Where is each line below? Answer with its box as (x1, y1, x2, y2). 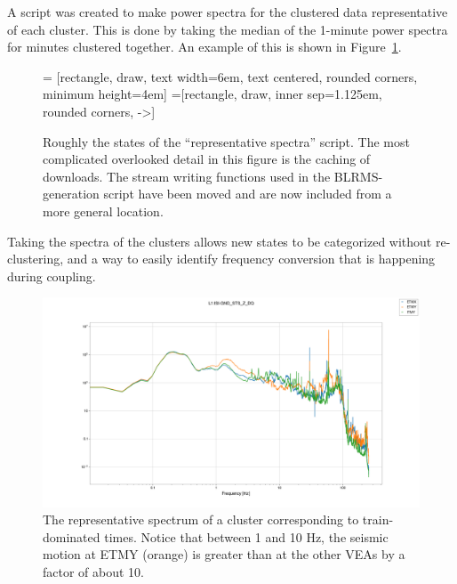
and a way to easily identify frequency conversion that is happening (67, 249, 436, 268)
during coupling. (7, 266, 96, 285)
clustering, (7, 249, 64, 268)
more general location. (43, 201, 164, 220)
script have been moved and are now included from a (103, 184, 392, 203)
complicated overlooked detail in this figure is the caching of (43, 150, 371, 168)
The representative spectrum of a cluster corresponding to (43, 510, 359, 529)
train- (362, 510, 394, 529)
